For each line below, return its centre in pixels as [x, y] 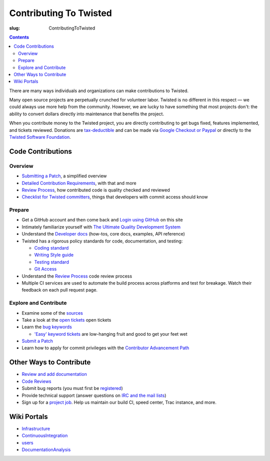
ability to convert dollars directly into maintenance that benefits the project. [87, 114]
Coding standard [51, 248]
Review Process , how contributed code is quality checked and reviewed [96, 190]
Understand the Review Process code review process [77, 276]
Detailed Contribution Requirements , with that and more [79, 183]
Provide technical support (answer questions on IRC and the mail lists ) [94, 395]
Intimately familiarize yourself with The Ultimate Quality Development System [101, 227]
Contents [19, 37]
